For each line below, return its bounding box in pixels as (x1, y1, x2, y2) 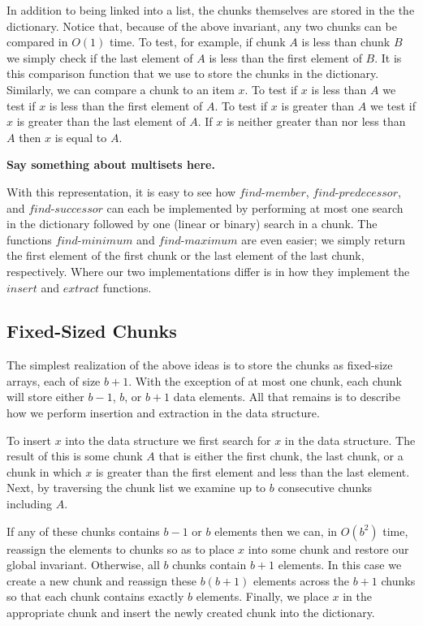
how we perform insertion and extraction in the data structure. (6, 404, 320, 421)
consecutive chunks (278, 479, 373, 496)
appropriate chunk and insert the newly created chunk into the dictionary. (6, 604, 375, 621)
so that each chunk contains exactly (6, 588, 184, 605)
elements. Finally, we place (196, 588, 329, 605)
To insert (6, 431, 51, 448)
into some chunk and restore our (248, 540, 409, 557)
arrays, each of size (6, 372, 101, 389)
